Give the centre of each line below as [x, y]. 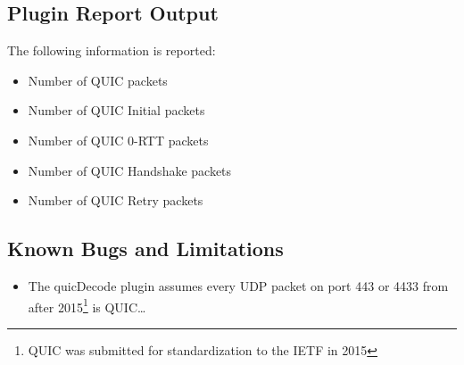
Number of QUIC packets [98, 80]
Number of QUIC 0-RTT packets [118, 140]
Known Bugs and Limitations [145, 249]
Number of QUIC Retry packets [116, 200]
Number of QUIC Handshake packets [130, 170]
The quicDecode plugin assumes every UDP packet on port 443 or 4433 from [238, 285]
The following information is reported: [112, 50]
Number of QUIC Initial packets [116, 110]
